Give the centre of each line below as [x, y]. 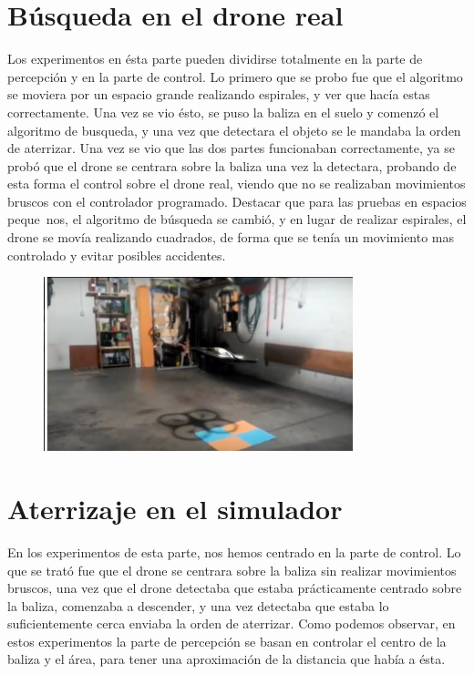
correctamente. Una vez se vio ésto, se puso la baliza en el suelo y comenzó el [223, 112]
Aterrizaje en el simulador [175, 508]
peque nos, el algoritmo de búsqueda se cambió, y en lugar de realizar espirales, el [237, 219]
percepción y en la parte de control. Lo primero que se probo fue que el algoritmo [235, 76]
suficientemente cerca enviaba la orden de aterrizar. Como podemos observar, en [232, 623]
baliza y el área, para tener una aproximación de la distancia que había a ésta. [227, 659]
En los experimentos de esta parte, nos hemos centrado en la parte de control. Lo [234, 551]
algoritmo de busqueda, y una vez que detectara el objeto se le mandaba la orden [234, 130]
